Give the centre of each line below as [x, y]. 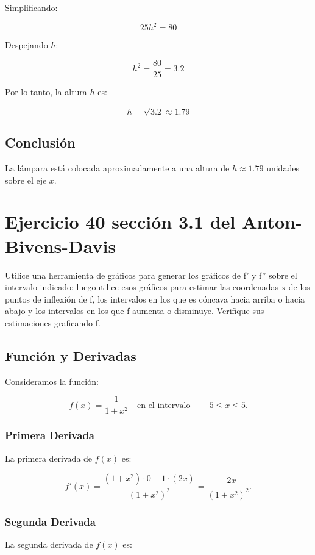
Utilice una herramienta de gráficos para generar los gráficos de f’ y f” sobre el [151, 275]
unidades [283, 168]
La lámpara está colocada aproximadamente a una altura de [117, 168]
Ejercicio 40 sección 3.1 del [120, 222]
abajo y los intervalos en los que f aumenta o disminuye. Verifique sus [135, 311]
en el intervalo [164, 405]
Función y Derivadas [71, 355]
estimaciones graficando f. [53, 322]
